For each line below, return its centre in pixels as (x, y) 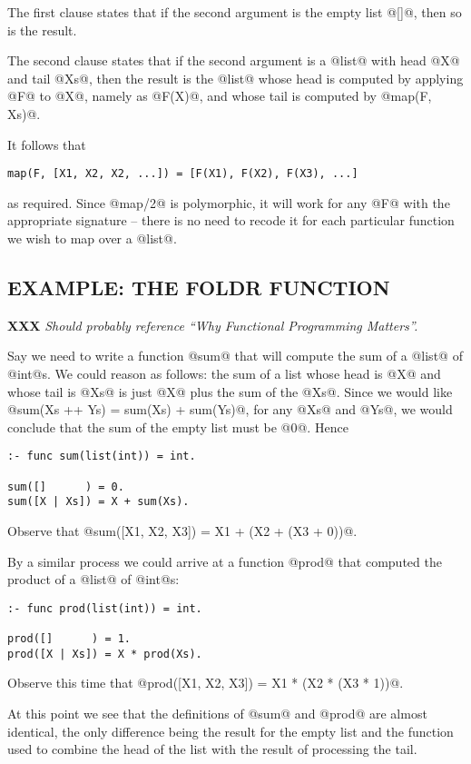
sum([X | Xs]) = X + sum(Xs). (98, 502)
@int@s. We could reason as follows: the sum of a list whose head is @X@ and (224, 373)
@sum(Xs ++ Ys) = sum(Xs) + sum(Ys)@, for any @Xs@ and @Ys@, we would (230, 409)
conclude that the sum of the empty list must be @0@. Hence (178, 427)
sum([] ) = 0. (66, 486)
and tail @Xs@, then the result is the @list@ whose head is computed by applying (235, 78)
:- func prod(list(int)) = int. (105, 608)
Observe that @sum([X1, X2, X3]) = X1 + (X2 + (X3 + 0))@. (182, 530)
